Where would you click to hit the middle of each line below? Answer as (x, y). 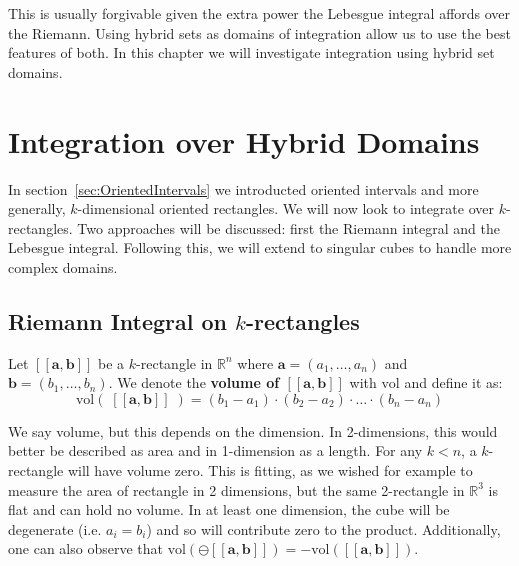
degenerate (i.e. (55, 528)
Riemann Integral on (117, 320)
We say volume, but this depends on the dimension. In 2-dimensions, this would (253, 430)
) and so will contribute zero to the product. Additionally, (323, 528)
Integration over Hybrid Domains (244, 140)
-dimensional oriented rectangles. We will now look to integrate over (285, 208)
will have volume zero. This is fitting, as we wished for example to (270, 470)
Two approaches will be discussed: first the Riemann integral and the (288, 227)
